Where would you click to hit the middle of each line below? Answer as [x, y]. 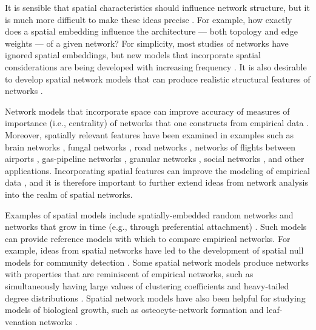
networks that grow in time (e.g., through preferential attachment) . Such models [156, 227]
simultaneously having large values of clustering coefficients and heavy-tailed [147, 286]
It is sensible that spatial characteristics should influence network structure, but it [157, 7]
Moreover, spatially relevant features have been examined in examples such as [150, 134]
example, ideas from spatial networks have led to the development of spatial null [154, 250]
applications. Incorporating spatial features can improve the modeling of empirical [157, 170]
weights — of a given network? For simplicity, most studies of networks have [147, 43]
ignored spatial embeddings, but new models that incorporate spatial [133, 55]
